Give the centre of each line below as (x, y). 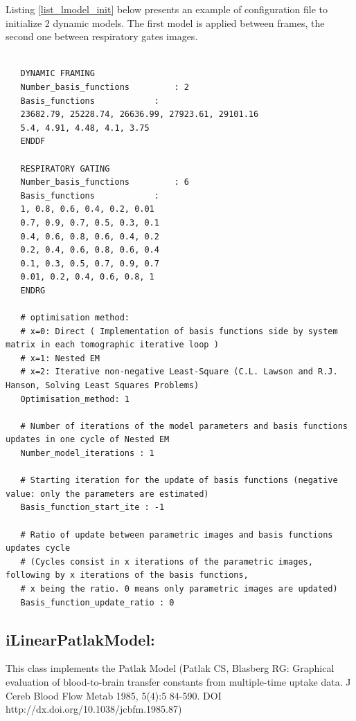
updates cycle (38, 548)
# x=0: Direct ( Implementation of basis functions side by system (179, 331)
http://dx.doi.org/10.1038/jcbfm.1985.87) (94, 709)
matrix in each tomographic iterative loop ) (112, 345)
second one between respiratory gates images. (102, 36)
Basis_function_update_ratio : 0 (97, 602)
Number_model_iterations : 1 (87, 453)
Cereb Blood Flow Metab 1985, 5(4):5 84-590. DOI (114, 695)
